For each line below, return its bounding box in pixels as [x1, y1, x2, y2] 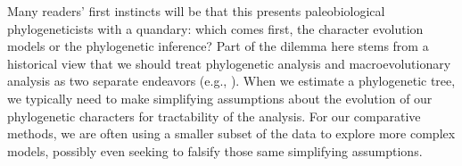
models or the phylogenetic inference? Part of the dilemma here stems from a [7, 37, 429, 55]
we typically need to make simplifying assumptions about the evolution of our [7, 88, 433, 107]
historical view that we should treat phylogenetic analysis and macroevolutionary [7, 54, 451, 72]
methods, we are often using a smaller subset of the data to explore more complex [7, 124, 456, 143]
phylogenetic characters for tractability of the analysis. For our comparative [7, 106, 421, 125]
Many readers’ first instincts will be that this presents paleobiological [7, 2, 385, 20]
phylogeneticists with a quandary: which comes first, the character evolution [7, 19, 424, 37]
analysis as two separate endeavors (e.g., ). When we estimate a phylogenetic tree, [7, 71, 456, 90]
